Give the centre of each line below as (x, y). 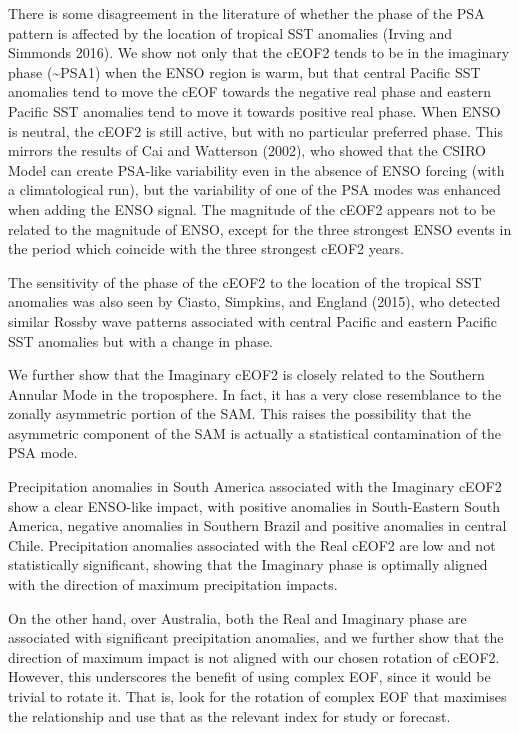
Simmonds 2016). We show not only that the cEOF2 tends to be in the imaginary (259, 52)
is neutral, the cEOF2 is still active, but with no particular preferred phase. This (255, 130)
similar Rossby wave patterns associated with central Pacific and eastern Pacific (252, 320)
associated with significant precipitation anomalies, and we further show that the (256, 637)
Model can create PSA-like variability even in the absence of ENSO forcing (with (256, 169)
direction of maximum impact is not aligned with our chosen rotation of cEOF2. (254, 656)
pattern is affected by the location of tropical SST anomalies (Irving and (230, 32)
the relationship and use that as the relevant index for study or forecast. (229, 715)
